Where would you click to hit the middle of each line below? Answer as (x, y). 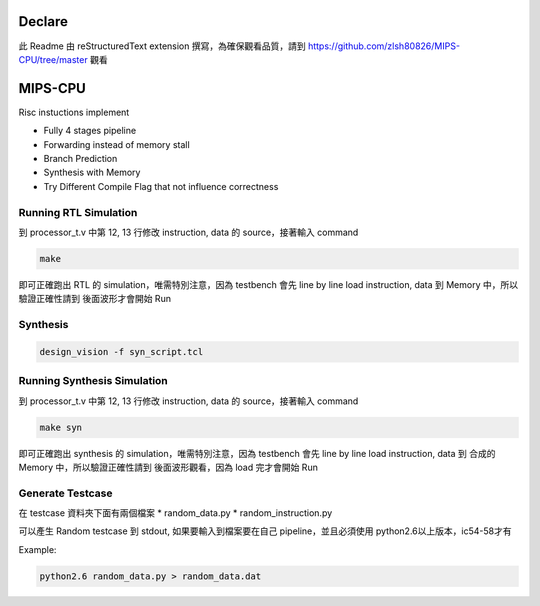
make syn (61, 427)
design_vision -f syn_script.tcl (121, 351)
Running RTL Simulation (78, 212)
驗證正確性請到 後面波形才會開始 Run (95, 299)
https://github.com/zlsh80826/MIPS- (383, 46)
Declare (43, 21)
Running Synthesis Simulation (93, 381)
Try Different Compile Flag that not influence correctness (161, 186)
